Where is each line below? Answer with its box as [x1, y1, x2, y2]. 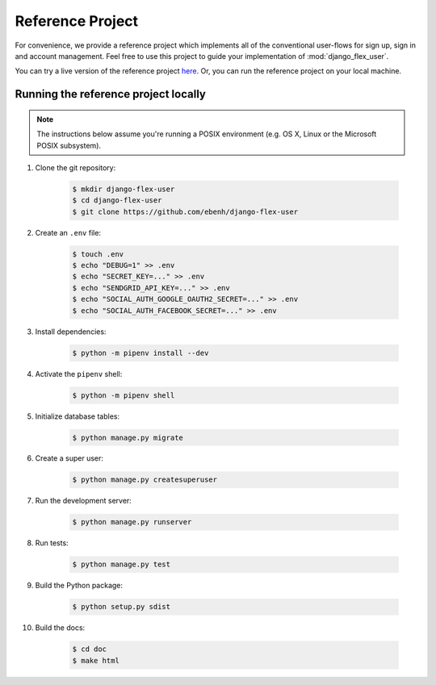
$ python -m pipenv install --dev [72, 348, 209, 357]
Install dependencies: [35, 327, 107, 336]
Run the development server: [35, 496, 132, 506]
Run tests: [35, 538, 69, 548]
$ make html [72, 656, 120, 665]
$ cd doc [72, 645, 107, 654]
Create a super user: [35, 453, 104, 463]
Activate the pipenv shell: [35, 369, 123, 378]
